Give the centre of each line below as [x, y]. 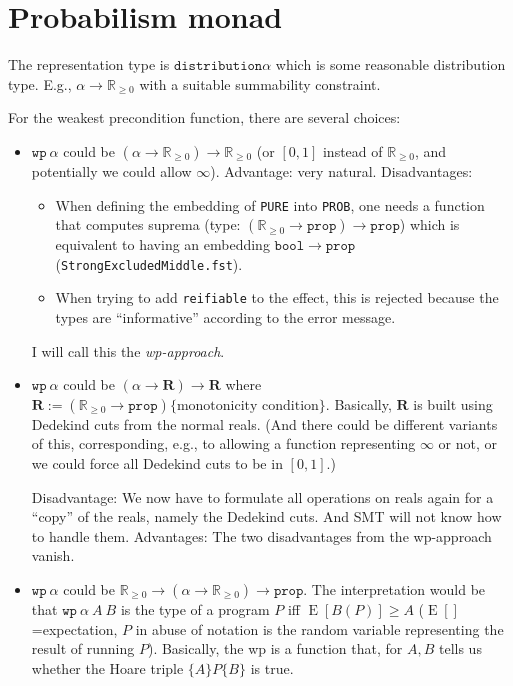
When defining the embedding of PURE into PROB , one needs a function [270, 204]
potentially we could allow [111, 170]
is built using [453, 403]
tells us [460, 648]
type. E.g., [40, 83]
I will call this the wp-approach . [128, 350]
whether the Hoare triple [107, 667]
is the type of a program [195, 609]
